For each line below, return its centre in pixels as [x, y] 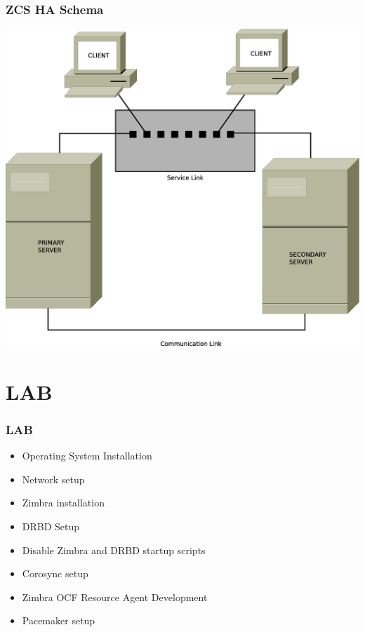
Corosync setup [55, 573]
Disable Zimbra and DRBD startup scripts [114, 550]
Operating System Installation [87, 456]
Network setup [53, 479]
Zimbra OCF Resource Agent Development [115, 597]
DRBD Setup [51, 526]
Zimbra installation [63, 503]
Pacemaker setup [59, 620]
